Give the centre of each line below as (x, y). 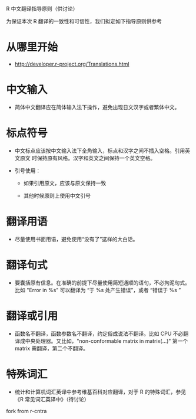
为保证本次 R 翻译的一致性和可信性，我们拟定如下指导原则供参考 (84, 21)
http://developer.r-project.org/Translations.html (72, 64)
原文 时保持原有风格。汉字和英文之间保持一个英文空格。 (88, 158)
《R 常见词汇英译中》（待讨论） (52, 399)
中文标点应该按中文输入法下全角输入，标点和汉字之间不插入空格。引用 (100, 150)
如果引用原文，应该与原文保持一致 (65, 183)
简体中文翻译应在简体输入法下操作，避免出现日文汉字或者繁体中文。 (97, 107)
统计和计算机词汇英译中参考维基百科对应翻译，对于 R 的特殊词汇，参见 (100, 392)
